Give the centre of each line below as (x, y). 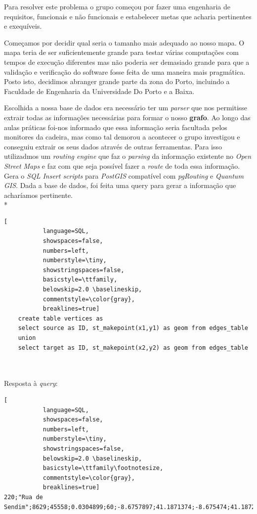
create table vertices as (61, 318)
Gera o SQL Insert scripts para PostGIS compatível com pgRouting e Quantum (124, 175)
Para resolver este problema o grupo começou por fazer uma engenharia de (117, 6)
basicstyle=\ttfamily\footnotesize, (103, 468)
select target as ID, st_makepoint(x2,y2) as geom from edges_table (133, 348)
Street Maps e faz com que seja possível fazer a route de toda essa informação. (122, 165)
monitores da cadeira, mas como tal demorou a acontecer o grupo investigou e (122, 137)
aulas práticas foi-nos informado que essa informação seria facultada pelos (116, 127)
